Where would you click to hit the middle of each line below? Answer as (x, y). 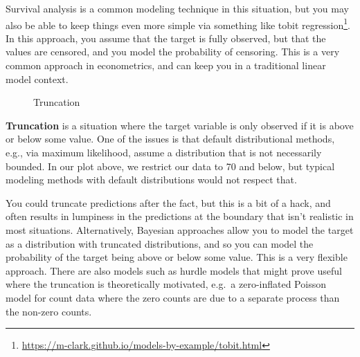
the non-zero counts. (49, 311)
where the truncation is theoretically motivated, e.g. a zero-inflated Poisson (166, 284)
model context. (37, 79)
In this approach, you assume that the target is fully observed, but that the (166, 38)
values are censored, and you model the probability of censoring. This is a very (173, 52)
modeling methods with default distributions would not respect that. (151, 180)
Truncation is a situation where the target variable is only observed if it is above (180, 125)
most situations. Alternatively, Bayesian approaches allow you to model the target (180, 229)
